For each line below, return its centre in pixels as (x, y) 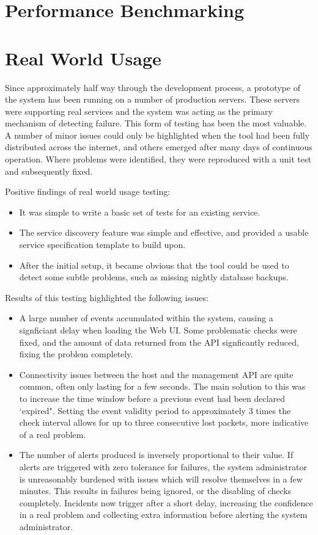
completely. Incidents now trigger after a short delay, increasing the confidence (166, 502)
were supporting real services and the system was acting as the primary (139, 111)
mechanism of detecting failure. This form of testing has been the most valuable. (156, 123)
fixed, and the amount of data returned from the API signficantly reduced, (159, 342)
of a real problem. (53, 434)
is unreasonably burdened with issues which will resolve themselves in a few (161, 479)
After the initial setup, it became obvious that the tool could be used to (154, 265)
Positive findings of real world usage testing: (88, 191)
